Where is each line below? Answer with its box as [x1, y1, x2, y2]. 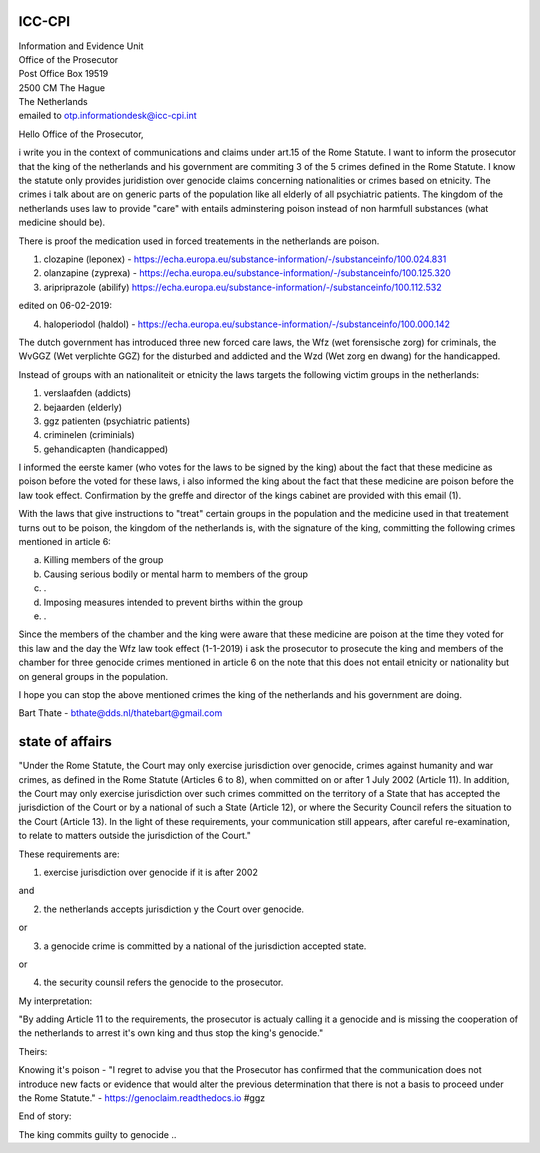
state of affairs [18, 733, 112, 750]
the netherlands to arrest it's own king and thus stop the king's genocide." [18, 1027, 324, 1039]
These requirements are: [18, 848, 120, 860]
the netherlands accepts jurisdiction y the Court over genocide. [43, 903, 305, 915]
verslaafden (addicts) [43, 387, 132, 399]
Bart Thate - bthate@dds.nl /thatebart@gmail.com [18, 707, 223, 719]
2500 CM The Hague [18, 81, 105, 94]
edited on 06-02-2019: [18, 300, 112, 312]
